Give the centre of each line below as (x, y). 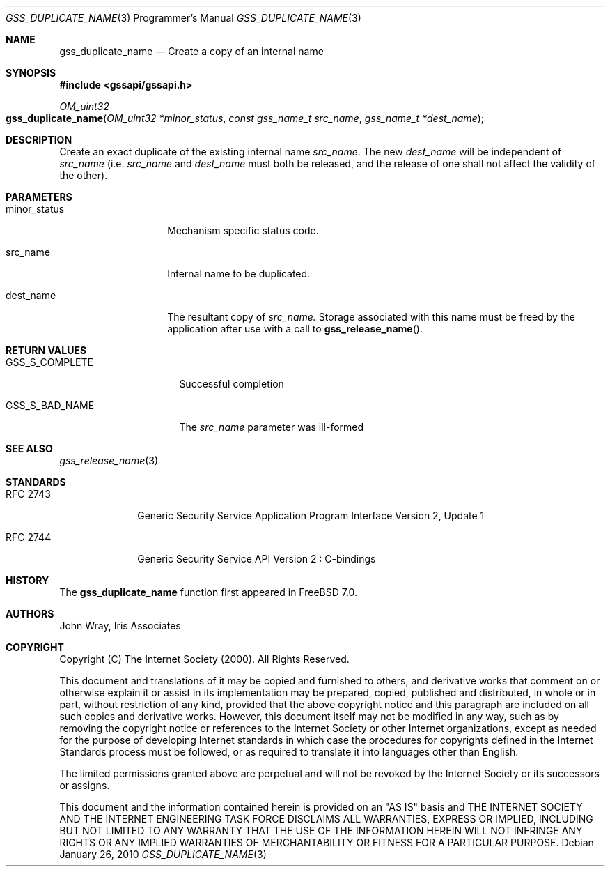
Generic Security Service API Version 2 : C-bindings (257, 559)
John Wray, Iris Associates (120, 626)
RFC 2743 (28, 494)
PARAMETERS (39, 197)
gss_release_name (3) (109, 460)
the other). (84, 175)
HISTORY (28, 580)
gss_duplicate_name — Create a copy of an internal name (191, 51)
